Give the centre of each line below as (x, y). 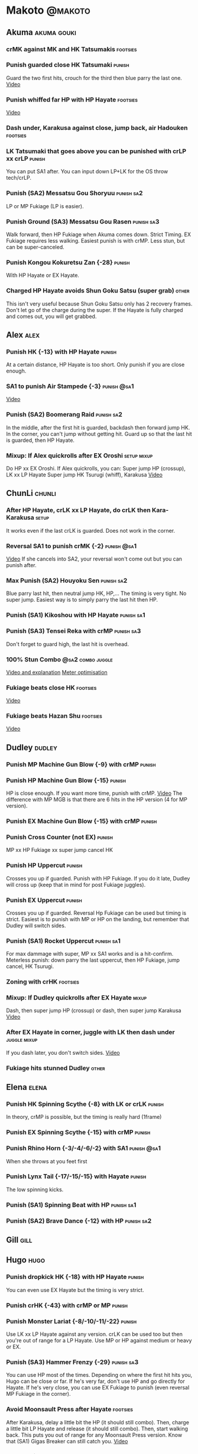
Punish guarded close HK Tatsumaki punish (68, 65)
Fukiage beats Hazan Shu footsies (54, 716)
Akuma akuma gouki (41, 32)
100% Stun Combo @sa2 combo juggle (60, 659)
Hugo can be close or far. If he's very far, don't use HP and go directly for (95, 1381)
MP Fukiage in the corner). (38, 1394)
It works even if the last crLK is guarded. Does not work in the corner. (91, 530)
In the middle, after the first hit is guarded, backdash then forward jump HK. (98, 427)
